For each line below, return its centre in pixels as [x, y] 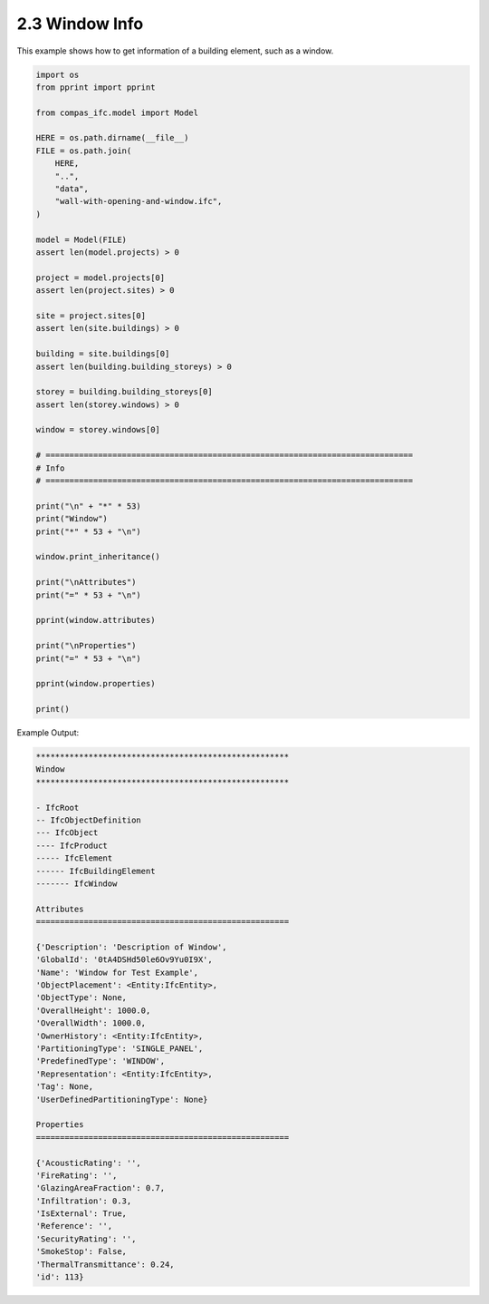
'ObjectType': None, [81, 998]
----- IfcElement [74, 858]
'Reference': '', [74, 1226]
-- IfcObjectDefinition [89, 820]
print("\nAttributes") [86, 582]
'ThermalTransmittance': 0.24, [105, 1264]
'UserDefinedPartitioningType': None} [122, 1099]
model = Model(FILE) [81, 239]
